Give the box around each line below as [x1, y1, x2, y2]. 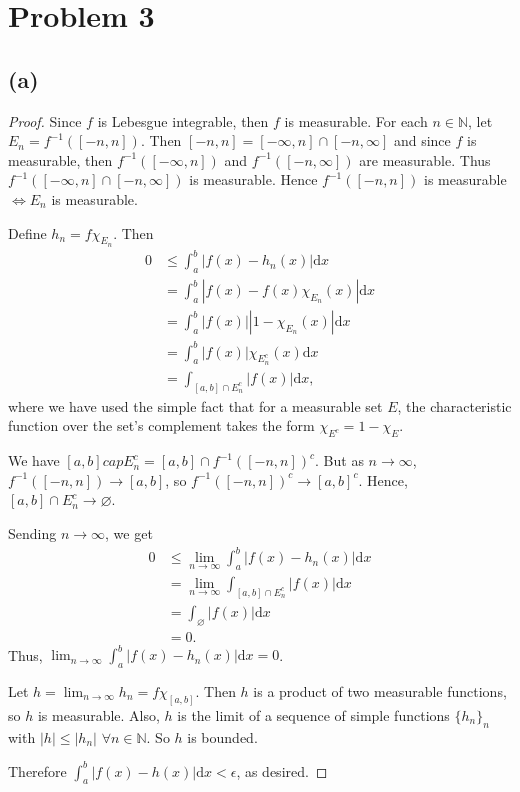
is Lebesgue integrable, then [97, 110, 269, 131]
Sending [8, 522, 57, 543]
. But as [315, 450, 364, 471]
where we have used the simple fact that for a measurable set [8, 395, 383, 416]
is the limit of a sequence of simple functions [177, 704, 450, 725]
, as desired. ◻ [236, 760, 328, 781]
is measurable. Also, [37, 704, 160, 725]
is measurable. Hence [189, 169, 318, 190]
